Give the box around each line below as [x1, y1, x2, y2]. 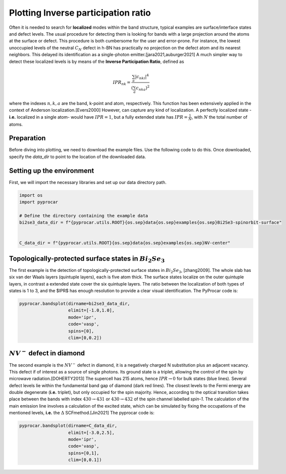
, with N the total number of [191, 114, 247, 120]
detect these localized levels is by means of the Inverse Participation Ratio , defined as [9, 59, 184, 64]
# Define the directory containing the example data [19, 213, 148, 218]
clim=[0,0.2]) [68, 335, 102, 341]
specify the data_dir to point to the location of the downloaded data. [9, 154, 146, 160]
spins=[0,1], [68, 450, 100, 456]
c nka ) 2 [136, 84, 150, 92]
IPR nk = [113, 80, 131, 86]
